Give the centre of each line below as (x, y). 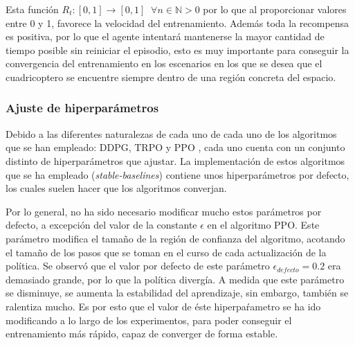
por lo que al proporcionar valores (275, 9)
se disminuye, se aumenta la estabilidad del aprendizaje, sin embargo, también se (177, 293)
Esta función (32, 9)
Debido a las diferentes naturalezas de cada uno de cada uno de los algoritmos (171, 133)
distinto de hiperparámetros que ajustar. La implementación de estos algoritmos (175, 160)
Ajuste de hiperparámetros (82, 108)
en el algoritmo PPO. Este (263, 225)
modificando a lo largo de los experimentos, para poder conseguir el (149, 320)
